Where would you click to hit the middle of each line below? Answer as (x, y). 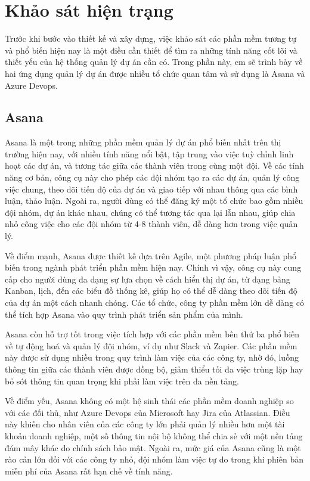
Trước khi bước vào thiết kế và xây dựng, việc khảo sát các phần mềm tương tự (151, 38)
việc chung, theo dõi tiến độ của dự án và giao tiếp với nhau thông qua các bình (151, 189)
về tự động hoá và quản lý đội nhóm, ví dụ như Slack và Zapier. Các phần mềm (151, 345)
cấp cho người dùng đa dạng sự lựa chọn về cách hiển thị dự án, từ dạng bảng (148, 279)
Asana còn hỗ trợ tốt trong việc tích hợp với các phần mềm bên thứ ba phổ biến (152, 334)
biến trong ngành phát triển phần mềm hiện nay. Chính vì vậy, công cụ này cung (153, 267)
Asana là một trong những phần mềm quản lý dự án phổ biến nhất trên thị (143, 142)
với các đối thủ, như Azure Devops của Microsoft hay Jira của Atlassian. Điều (148, 412)
